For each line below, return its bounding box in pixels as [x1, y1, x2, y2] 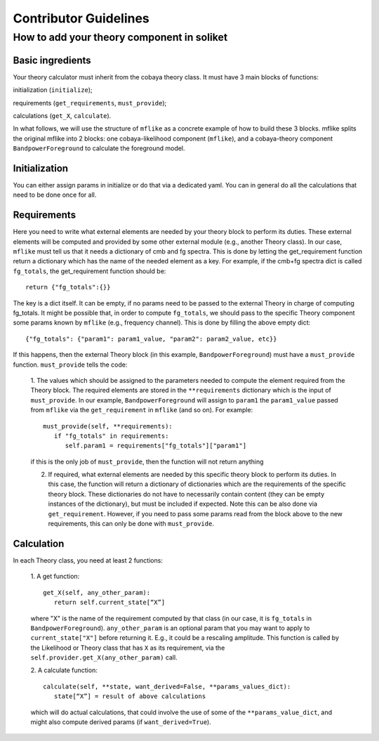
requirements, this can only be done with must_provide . [48, 520, 214, 528]
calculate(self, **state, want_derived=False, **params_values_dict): [43, 682, 291, 690]
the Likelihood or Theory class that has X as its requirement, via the [30, 643, 225, 652]
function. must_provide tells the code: [13, 360, 128, 369]
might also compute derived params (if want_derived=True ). [30, 718, 212, 726]
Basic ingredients [13, 54, 91, 66]
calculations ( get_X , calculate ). [13, 111, 112, 119]
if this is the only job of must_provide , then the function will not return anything [30, 457, 264, 466]
